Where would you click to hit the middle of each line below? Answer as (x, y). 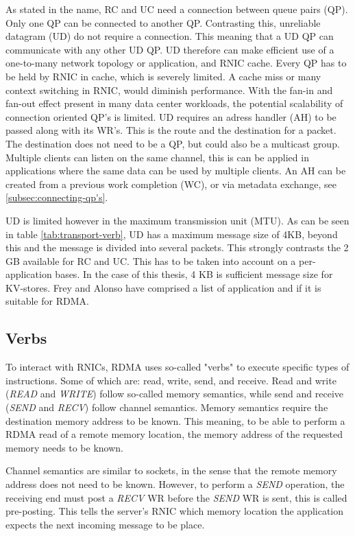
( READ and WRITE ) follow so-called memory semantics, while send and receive (175, 394)
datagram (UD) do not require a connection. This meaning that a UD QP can (170, 36)
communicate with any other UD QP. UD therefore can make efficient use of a (170, 49)
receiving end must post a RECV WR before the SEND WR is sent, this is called (176, 497)
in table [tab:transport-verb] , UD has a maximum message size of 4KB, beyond (172, 234)
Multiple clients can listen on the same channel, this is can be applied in (157, 157)
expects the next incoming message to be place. (105, 524)
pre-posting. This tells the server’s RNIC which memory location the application (175, 511)
